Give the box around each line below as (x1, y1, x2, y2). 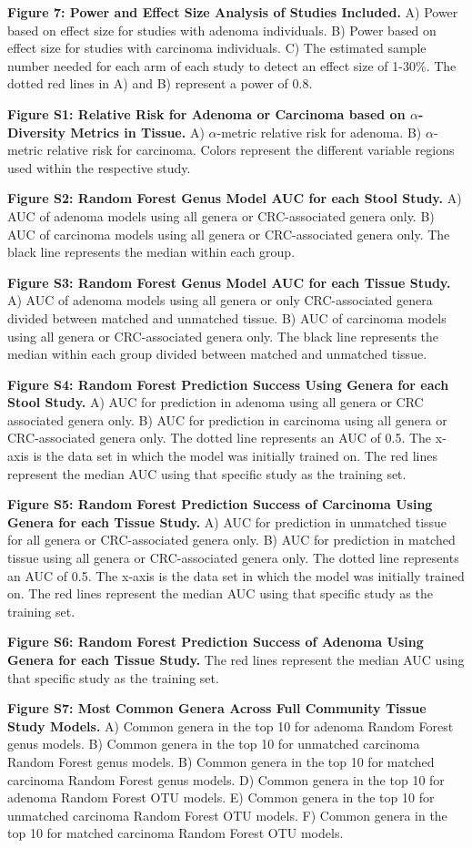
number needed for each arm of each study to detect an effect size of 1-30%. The (7, 56, 457, 75)
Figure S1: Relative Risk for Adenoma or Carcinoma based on (7, 104, 406, 123)
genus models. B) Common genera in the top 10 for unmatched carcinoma (7, 734, 420, 753)
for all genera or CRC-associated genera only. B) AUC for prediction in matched (7, 530, 456, 549)
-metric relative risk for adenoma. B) (216, 122, 422, 141)
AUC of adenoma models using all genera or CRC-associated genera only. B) (7, 206, 435, 225)
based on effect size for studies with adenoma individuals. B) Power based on (7, 20, 437, 39)
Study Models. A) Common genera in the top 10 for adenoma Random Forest (7, 716, 454, 735)
